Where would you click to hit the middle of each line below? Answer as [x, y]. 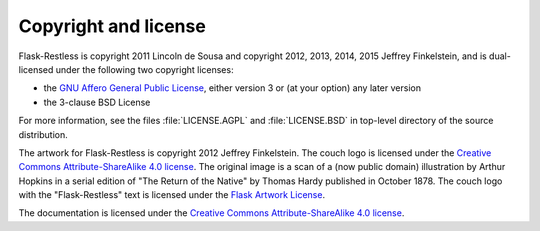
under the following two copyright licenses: [144, 69]
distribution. [43, 134]
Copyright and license [112, 26]
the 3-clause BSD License [97, 102]
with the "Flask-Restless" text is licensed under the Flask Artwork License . [171, 195]
